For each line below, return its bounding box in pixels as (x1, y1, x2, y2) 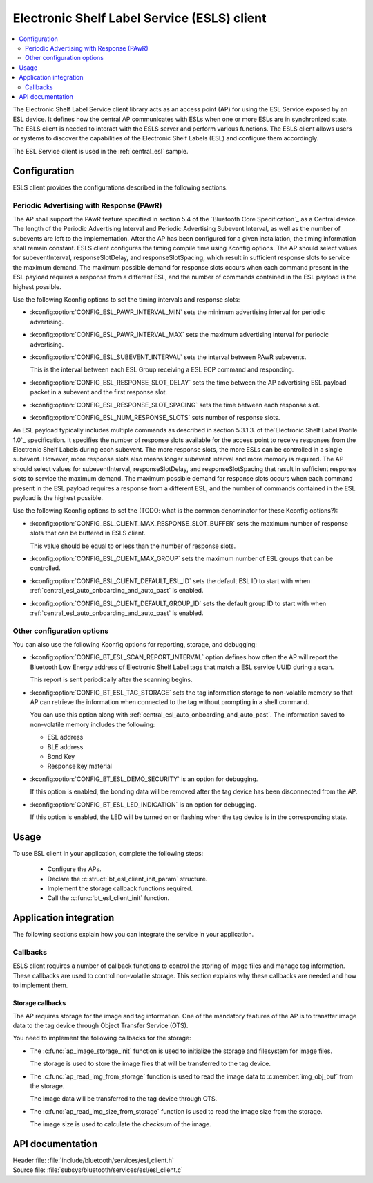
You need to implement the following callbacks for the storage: (12, 1034, 191, 1043)
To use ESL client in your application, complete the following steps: (12, 849, 204, 857)
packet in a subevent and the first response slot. (30, 388, 168, 396)
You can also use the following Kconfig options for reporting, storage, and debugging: (12, 641, 257, 649)
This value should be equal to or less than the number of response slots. (30, 542, 236, 550)
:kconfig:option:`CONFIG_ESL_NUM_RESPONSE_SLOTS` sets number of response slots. (30, 413, 280, 421)
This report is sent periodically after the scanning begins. (30, 675, 193, 684)
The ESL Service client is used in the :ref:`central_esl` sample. (12, 147, 189, 155)
